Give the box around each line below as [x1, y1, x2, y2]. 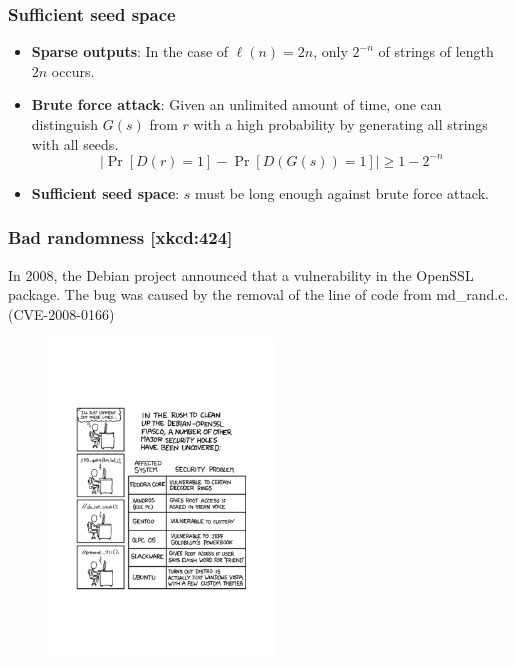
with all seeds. [31, 133, 119, 154]
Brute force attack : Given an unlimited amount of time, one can [31, 94, 442, 115]
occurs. [51, 60, 95, 81]
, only [313, 41, 348, 62]
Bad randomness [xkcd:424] [8, 225, 233, 250]
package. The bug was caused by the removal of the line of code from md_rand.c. [8, 284, 509, 305]
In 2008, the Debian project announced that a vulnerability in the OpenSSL [8, 264, 474, 285]
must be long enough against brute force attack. [195, 182, 489, 203]
